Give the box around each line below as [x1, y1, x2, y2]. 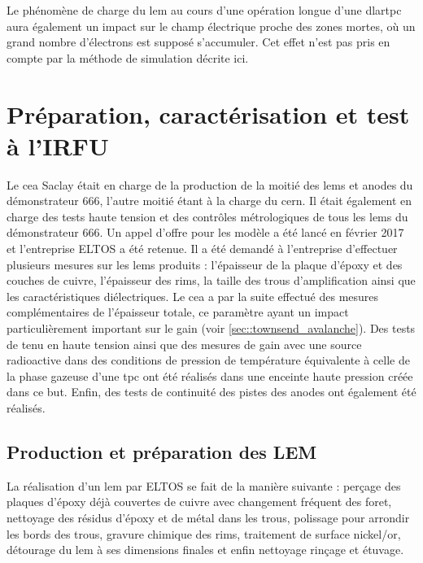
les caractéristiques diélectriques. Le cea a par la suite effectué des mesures [7, 287, 379, 304]
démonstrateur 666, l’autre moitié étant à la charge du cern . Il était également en [7, 192, 412, 209]
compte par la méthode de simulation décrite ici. [7, 49, 249, 66]
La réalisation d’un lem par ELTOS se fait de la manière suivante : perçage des [7, 477, 401, 494]
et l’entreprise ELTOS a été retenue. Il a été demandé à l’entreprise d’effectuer [7, 240, 398, 257]
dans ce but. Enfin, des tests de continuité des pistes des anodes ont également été [7, 383, 416, 400]
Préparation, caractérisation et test [7, 97, 410, 130]
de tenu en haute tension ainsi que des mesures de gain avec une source [7, 335, 362, 352]
